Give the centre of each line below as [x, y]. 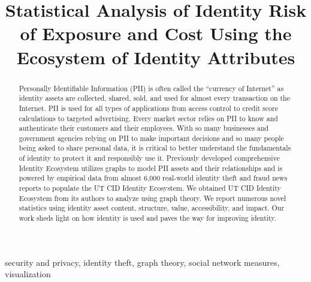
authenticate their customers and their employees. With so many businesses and [144, 128]
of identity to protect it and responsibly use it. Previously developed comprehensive [149, 158]
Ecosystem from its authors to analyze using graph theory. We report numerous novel [153, 198]
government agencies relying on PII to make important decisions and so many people [151, 138]
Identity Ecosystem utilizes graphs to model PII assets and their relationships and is [151, 168]
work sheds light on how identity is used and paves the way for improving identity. [147, 218]
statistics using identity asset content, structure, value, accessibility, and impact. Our [152, 208]
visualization [28, 274]
